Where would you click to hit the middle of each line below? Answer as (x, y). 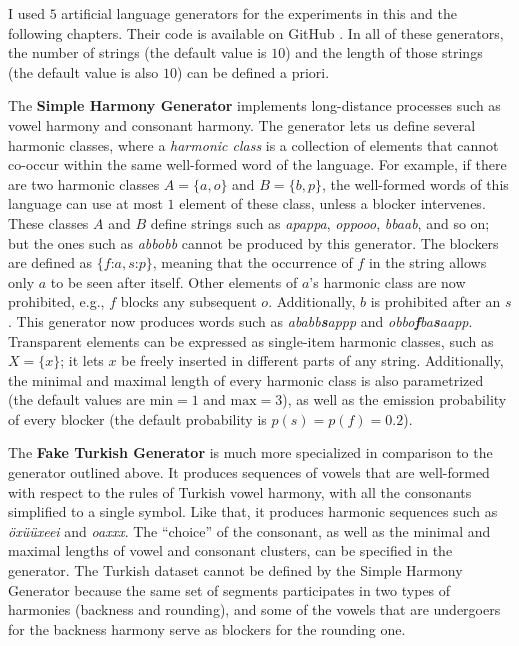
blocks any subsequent (188, 301)
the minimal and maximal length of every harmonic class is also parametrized (246, 379)
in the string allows (427, 262)
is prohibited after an (435, 301)
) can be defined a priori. (253, 71)
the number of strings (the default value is (137, 52)
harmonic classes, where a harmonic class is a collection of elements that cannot (253, 144)
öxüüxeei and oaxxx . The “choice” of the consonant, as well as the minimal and (249, 530)
